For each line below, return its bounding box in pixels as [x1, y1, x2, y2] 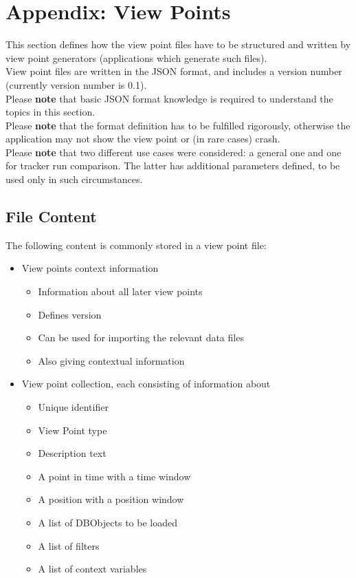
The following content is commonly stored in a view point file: [5, 237, 267, 252]
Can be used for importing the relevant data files [38, 330, 244, 345]
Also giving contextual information [38, 353, 185, 367]
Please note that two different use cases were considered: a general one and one [5, 144, 342, 159]
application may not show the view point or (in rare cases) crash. [5, 131, 280, 146]
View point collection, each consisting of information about [21, 376, 271, 391]
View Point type [38, 422, 107, 437]
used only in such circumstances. [5, 172, 143, 186]
